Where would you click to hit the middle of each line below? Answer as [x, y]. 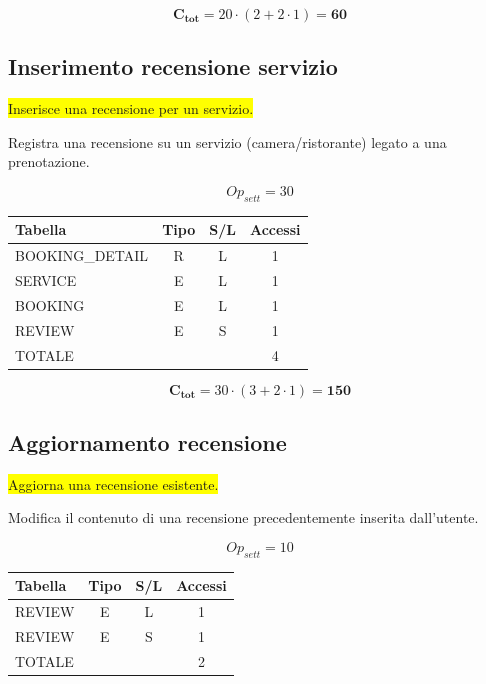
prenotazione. [49, 161]
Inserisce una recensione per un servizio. [131, 108]
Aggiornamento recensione [147, 441]
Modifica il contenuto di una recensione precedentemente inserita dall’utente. [243, 517]
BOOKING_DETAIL [82, 255]
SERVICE [46, 279]
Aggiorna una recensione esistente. [113, 483]
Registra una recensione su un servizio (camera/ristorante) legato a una [227, 141]
